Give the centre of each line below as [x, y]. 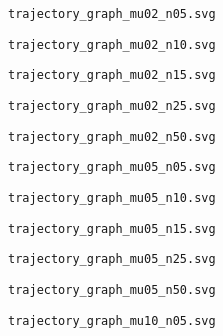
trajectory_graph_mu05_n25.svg [112, 259]
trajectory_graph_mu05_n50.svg [112, 289]
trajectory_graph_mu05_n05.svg [112, 167]
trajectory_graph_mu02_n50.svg [112, 136]
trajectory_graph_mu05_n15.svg [112, 228]
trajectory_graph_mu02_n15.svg [112, 75]
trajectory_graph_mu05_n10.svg [112, 197]
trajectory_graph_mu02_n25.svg [112, 105]
